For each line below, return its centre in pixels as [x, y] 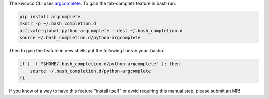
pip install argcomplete [50, 17]
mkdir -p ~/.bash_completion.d [58, 24]
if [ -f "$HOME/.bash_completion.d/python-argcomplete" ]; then [100, 64]
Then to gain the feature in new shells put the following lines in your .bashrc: [88, 51]
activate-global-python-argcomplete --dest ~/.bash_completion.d [101, 31]
